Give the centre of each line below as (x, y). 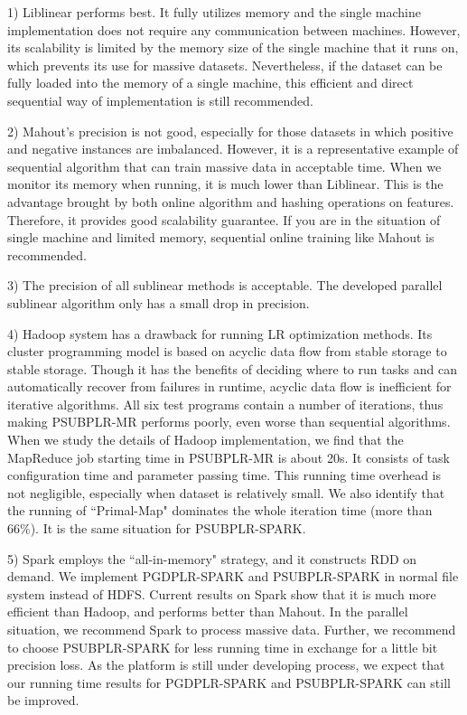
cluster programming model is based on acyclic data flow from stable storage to (227, 351)
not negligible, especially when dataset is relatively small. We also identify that (226, 492)
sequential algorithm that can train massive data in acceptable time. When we (224, 166)
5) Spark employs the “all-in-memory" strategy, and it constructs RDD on (212, 558)
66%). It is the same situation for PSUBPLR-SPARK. (157, 528)
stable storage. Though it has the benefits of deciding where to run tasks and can (232, 368)
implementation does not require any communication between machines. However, (234, 29)
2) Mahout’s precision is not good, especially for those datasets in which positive (230, 131)
